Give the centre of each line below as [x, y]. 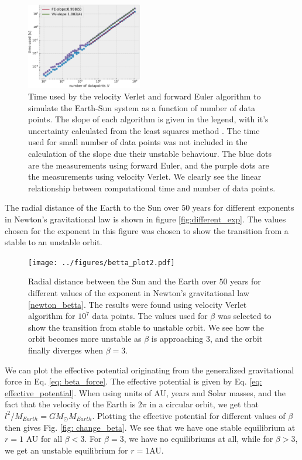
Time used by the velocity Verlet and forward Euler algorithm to [145, 96]
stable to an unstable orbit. [54, 242]
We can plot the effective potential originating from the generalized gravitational [150, 370]
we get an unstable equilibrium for [66, 450]
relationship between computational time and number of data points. [152, 188]
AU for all [44, 439]
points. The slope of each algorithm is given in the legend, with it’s [148, 119]
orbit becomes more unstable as [85, 339]
